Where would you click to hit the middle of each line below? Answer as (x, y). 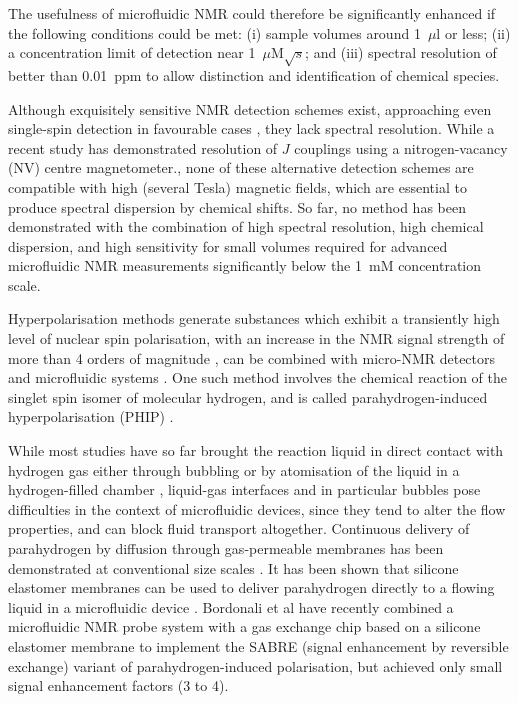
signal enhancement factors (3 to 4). (118, 685)
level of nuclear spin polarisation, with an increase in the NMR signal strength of (256, 338)
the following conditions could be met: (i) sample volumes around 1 (214, 32)
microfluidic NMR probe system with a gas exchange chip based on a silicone (244, 626)
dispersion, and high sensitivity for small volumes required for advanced (228, 245)
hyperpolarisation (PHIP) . (91, 416)
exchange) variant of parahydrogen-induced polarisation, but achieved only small (255, 665)
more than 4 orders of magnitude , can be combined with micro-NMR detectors (252, 357)
